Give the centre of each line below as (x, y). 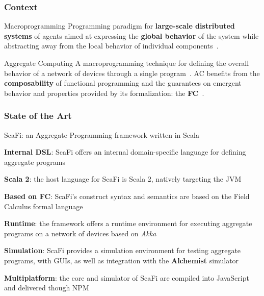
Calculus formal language (44, 206)
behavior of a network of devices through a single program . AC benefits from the (132, 73)
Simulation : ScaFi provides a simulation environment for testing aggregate (123, 250)
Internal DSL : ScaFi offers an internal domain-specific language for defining (125, 152)
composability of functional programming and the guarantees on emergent (123, 83)
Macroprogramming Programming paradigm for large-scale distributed (120, 26)
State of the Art (38, 116)
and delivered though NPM (47, 288)
